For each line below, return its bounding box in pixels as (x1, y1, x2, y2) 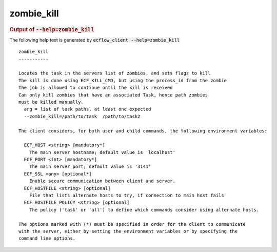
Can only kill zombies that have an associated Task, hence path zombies (18, 92, 208, 98)
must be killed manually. (18, 99, 84, 105)
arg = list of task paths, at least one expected (24, 106, 151, 112)
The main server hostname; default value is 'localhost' (29, 149, 175, 155)
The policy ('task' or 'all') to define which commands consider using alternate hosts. (29, 207, 260, 212)
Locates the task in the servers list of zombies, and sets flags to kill (18, 70, 211, 76)
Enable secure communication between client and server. (29, 178, 175, 184)
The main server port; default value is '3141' (29, 164, 151, 169)
